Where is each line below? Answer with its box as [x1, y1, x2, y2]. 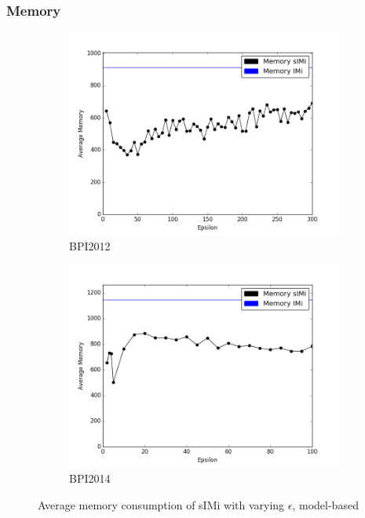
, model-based [292, 496, 359, 513]
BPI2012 [69, 237, 111, 254]
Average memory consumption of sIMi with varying [38, 496, 285, 513]
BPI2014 [69, 470, 111, 486]
